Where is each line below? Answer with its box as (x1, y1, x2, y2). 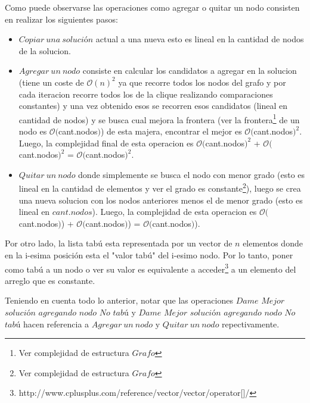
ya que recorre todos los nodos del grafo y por (118, 76, 286, 88)
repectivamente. (222, 317, 280, 330)
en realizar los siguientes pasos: (5, 13, 118, 25)
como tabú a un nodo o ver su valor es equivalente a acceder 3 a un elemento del (5, 261, 296, 275)
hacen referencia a (23, 317, 89, 330)
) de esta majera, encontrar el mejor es (100, 125, 242, 137)
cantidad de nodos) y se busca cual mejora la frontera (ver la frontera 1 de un (18, 111, 300, 126)
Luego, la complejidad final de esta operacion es (18, 136, 194, 149)
